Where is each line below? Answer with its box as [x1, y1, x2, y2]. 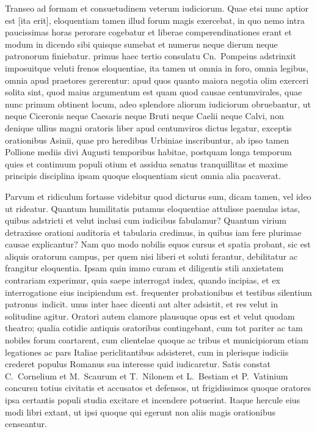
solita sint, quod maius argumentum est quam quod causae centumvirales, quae [5, 86, 302, 98]
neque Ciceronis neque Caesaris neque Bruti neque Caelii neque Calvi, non [5, 109, 284, 122]
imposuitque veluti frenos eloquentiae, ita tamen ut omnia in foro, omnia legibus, [5, 61, 308, 74]
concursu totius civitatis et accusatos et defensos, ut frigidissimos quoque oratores [5, 381, 312, 394]
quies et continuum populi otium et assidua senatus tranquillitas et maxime [5, 157, 288, 170]
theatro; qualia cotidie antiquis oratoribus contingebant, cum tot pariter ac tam [5, 321, 303, 334]
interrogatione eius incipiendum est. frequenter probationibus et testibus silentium [5, 285, 312, 298]
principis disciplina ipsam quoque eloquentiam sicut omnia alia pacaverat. [5, 169, 281, 182]
